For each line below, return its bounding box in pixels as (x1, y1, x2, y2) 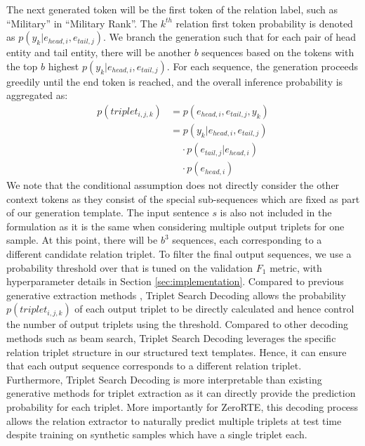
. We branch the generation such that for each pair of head (103, 29, 356, 44)
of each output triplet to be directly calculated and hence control (74, 301, 354, 316)
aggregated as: (6, 88, 68, 103)
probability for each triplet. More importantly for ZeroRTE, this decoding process (6, 400, 359, 414)
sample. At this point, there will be (6, 232, 158, 247)
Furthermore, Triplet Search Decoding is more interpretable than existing (6, 372, 322, 386)
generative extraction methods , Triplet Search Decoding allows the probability (6, 287, 346, 302)
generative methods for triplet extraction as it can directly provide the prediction (6, 386, 356, 400)
